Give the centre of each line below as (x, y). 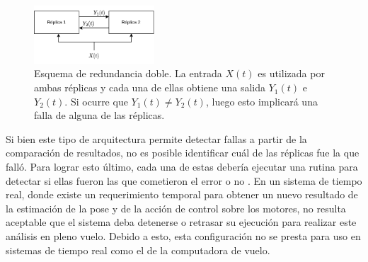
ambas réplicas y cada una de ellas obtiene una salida (150, 87)
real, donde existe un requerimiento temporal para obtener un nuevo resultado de (182, 194)
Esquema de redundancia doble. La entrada (128, 73)
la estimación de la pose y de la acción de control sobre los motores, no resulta (176, 208)
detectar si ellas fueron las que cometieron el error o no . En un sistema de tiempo (184, 180)
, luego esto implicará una (261, 101)
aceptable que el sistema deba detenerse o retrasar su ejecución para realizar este (181, 222)
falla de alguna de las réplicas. (99, 115)
